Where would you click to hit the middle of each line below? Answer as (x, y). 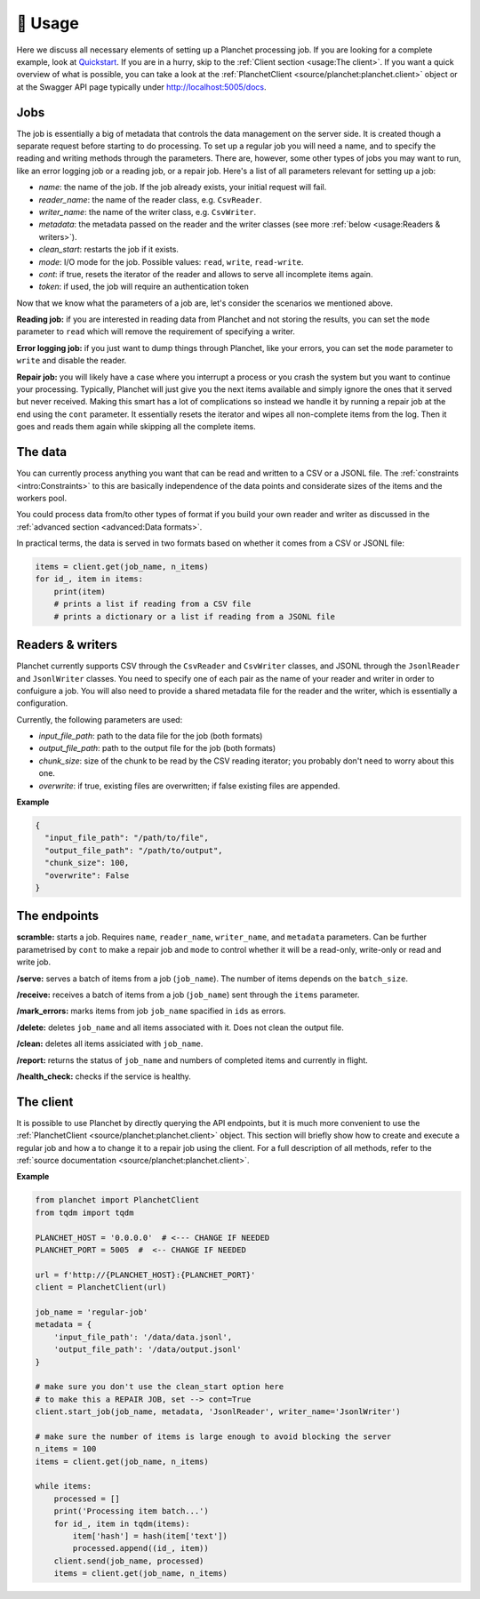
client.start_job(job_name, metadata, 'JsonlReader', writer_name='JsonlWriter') (218, 1412)
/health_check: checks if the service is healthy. (104, 1076)
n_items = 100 (66, 1449)
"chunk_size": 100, (87, 863)
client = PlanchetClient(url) (101, 1287)
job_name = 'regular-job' (92, 1312)
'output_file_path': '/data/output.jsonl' (148, 1350)
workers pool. (42, 498)
